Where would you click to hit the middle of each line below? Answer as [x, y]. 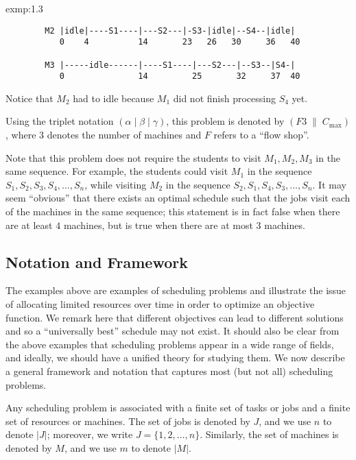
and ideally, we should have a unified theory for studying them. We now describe [175, 358]
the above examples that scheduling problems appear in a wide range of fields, [170, 344]
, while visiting [116, 184]
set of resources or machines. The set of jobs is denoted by [128, 421]
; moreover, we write [90, 434]
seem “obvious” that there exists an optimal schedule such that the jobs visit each [178, 198]
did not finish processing [224, 98]
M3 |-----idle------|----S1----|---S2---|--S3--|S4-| [170, 65]
